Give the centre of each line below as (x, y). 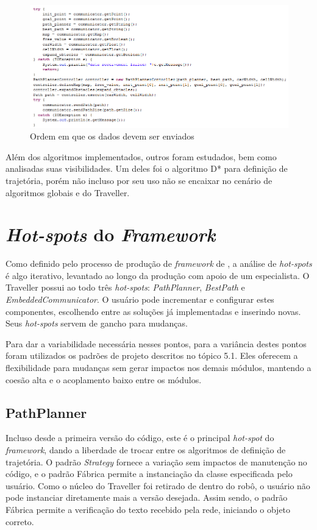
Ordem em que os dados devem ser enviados (112, 136)
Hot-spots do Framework (111, 235)
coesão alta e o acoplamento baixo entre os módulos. (104, 379)
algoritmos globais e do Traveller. (68, 192)
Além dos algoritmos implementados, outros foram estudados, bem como (141, 156)
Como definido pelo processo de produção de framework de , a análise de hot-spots (159, 263)
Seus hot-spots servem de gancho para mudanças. (97, 323)
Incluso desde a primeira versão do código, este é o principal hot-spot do (140, 438)
